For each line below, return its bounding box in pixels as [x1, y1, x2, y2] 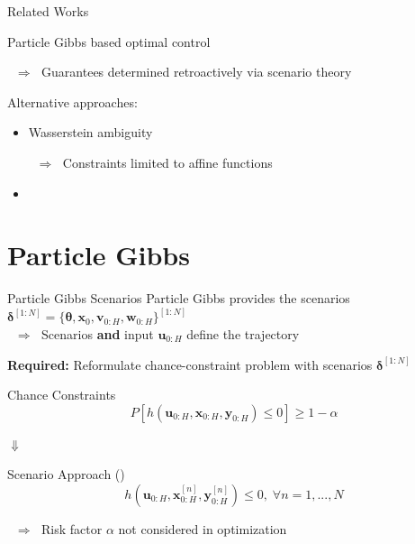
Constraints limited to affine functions [62, 152, 273, 171]
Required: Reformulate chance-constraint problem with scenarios [7, 355, 373, 373]
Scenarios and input [41, 324, 154, 343]
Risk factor [41, 519, 103, 538]
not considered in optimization [118, 519, 287, 538]
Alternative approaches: [7, 92, 138, 111]
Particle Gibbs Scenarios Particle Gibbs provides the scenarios [7, 289, 350, 308]
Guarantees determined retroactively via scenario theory [41, 62, 352, 81]
